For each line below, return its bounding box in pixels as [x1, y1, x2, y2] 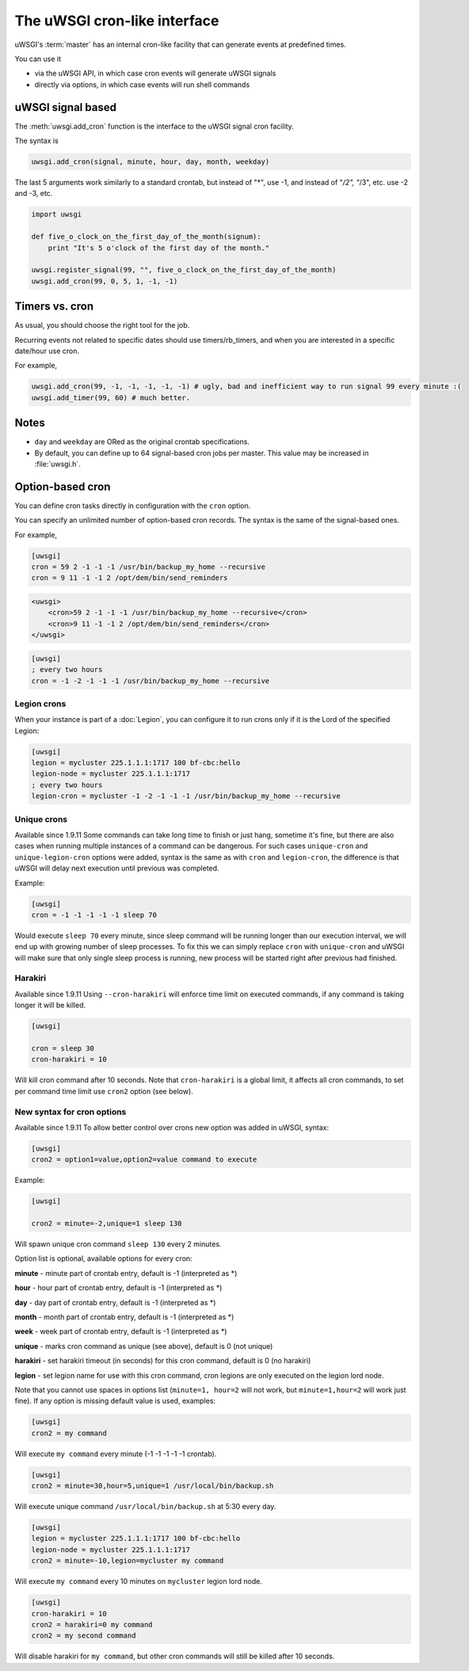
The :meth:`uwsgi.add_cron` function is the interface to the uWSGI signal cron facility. [14, 121, 295, 131]
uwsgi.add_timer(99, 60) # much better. [31, 393, 190, 402]
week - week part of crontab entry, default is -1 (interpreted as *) [14, 1327, 227, 1336]
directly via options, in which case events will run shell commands [34, 79, 250, 89]
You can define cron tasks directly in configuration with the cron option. [14, 501, 251, 510]
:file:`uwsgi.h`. [34, 459, 81, 469]
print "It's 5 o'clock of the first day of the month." [48, 243, 270, 252]
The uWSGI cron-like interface [14, 12, 219, 29]
